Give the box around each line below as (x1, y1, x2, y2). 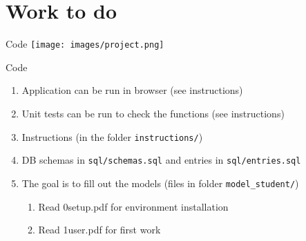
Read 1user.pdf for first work (38, 222, 161, 237)
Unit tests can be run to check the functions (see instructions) (21, 106, 285, 120)
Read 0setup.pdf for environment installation (38, 199, 229, 213)
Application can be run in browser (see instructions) (21, 83, 243, 97)
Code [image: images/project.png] (6, 37, 164, 51)
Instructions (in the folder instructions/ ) (21, 129, 203, 144)
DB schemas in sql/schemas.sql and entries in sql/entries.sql (21, 153, 301, 167)
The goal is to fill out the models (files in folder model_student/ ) (21, 175, 299, 190)
